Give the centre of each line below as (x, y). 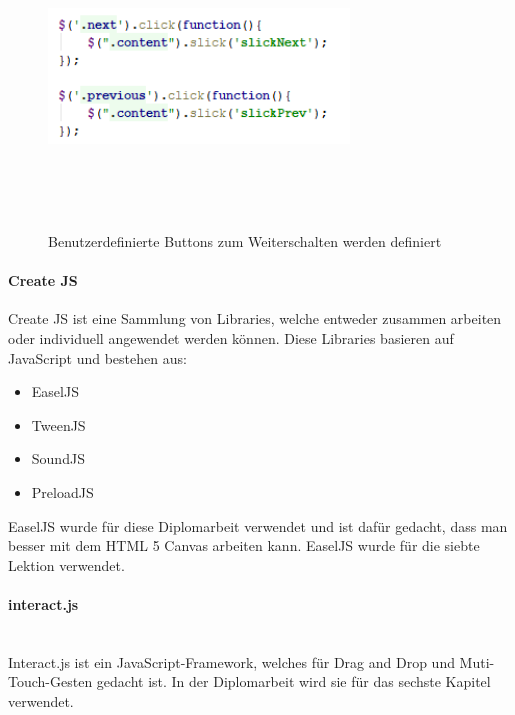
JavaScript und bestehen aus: (97, 357)
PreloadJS (62, 491)
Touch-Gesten (50, 681)
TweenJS (58, 424)
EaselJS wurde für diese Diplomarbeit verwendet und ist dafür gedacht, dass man (258, 525)
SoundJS (58, 458)
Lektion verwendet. (66, 564)
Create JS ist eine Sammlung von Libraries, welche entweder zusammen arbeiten (255, 318)
